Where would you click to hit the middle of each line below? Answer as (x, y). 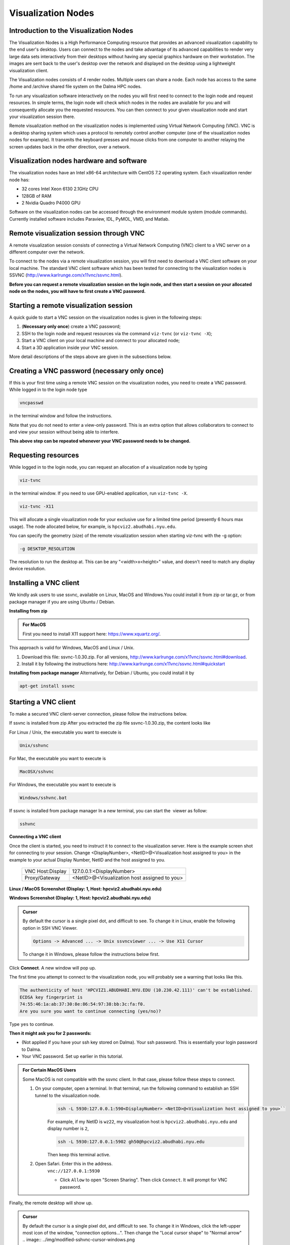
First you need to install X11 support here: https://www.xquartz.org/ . (92, 634)
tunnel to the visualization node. (68, 1095)
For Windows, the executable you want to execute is (63, 784)
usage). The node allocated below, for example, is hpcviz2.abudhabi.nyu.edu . (93, 526)
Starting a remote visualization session (71, 306)
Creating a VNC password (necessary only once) (86, 371)
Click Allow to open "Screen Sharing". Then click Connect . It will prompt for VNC (144, 1180)
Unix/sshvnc (34, 745)
